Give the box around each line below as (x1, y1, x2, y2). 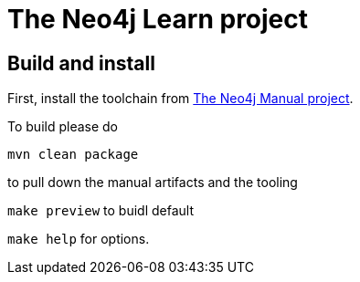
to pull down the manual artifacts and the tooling (7, 174, 298, 191)
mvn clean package (7, 147, 139, 162)
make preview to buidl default (7, 203, 195, 219)
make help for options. (7, 231, 150, 247)
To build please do (7, 119, 118, 135)
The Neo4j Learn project (7, 4, 309, 35)
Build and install (7, 51, 155, 75)
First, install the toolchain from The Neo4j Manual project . (7, 90, 354, 107)
